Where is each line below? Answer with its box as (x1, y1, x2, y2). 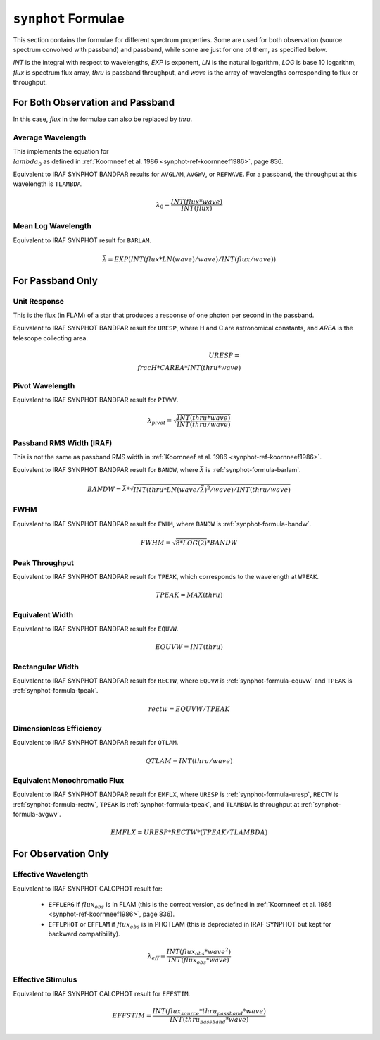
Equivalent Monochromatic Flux (13, 775, 125, 785)
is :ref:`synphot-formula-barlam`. (205, 466, 302, 474)
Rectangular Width (13, 662, 79, 671)
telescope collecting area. (13, 333, 88, 342)
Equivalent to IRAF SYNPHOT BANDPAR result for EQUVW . (13, 624, 179, 633)
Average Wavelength (13, 132, 87, 142)
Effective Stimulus (13, 974, 77, 984)
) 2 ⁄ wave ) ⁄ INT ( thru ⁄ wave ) (204, 485, 291, 494)
